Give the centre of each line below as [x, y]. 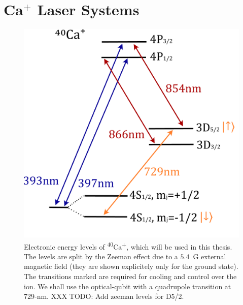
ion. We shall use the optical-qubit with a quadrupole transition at [128, 286]
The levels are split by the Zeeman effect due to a [101, 256]
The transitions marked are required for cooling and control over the [130, 276]
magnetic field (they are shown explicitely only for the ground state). [131, 266]
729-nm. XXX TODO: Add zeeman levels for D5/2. [104, 296]
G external [210, 256]
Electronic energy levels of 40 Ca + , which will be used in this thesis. [128, 246]
